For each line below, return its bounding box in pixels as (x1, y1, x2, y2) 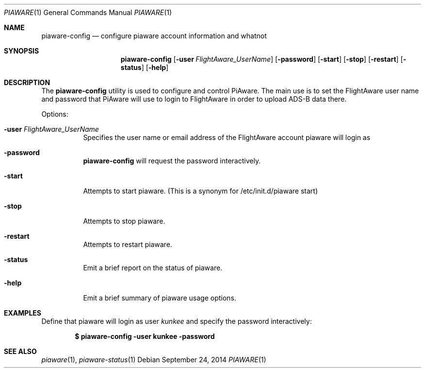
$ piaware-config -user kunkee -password (75, 332, 215, 340)
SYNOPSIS (4, 47, 39, 55)
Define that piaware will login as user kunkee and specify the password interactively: (41, 317, 312, 325)
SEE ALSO (4, 347, 37, 355)
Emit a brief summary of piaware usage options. (83, 294, 236, 302)
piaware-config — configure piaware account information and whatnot (41, 32, 267, 40)
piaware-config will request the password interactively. (83, 157, 261, 165)
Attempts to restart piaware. (83, 240, 172, 248)
